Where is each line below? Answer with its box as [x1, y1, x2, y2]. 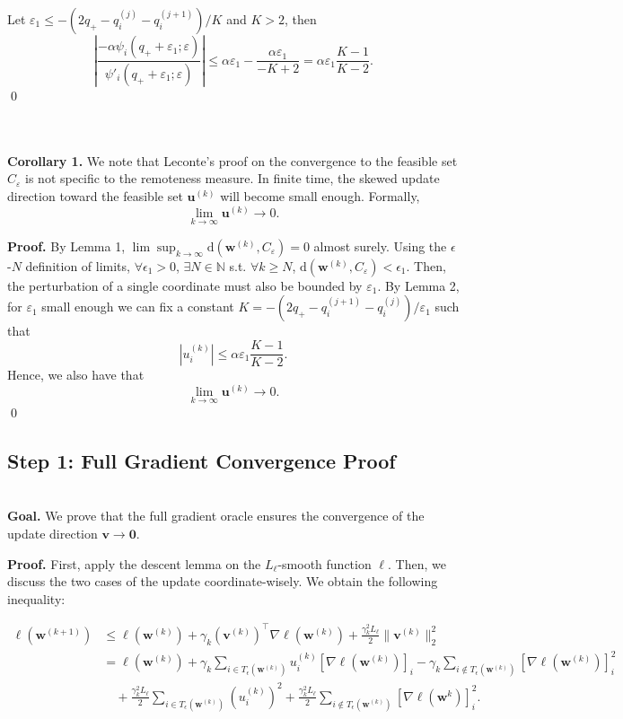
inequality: [7, 589, 66, 608]
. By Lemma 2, [377, 276, 460, 294]
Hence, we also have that [7, 365, 145, 384]
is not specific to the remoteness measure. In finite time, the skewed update [25, 169, 440, 188]
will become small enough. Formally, [220, 187, 420, 206]
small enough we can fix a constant [41, 297, 234, 316]
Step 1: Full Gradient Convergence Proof [7, 446, 396, 474]
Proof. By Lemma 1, [7, 236, 126, 255]
